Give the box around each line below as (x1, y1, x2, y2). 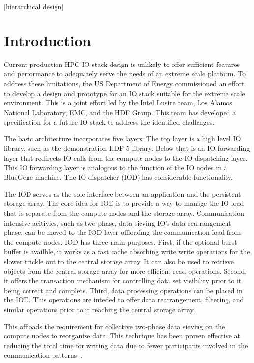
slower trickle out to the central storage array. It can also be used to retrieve (4, 256, 234, 266)
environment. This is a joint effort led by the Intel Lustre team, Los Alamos (4, 98, 232, 108)
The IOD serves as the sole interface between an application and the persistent (4, 188, 241, 198)
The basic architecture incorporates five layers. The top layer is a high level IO (4, 133, 241, 143)
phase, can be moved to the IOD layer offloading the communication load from (4, 227, 241, 237)
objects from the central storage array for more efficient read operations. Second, (4, 265, 247, 276)
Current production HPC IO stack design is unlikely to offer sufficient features (4, 59, 240, 69)
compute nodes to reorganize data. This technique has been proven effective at (4, 330, 240, 341)
